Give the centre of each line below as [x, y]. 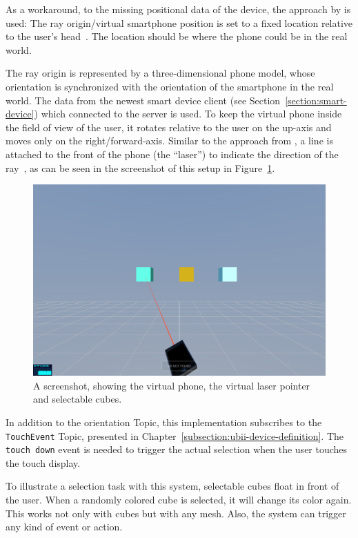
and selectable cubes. [78, 399]
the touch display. [43, 462]
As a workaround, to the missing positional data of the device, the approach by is [178, 9]
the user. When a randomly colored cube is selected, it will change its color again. [179, 499]
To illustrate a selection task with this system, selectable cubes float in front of [172, 486]
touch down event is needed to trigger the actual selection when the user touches [177, 449]
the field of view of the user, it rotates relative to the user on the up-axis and [169, 127]
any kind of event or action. [64, 527]
